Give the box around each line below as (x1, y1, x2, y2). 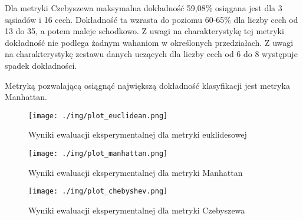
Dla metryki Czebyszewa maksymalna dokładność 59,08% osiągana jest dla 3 (5, 2, 282, 14)
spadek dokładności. (5, 59, 77, 71)
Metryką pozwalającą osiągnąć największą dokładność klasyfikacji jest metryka (5, 79, 290, 91)
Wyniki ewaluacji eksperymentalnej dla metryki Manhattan (28, 166, 243, 178)
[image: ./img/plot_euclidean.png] (28, 111, 168, 120)
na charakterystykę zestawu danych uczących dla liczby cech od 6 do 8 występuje (5, 48, 298, 60)
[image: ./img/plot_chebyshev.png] (28, 187, 168, 196)
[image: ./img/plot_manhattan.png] (28, 149, 168, 158)
